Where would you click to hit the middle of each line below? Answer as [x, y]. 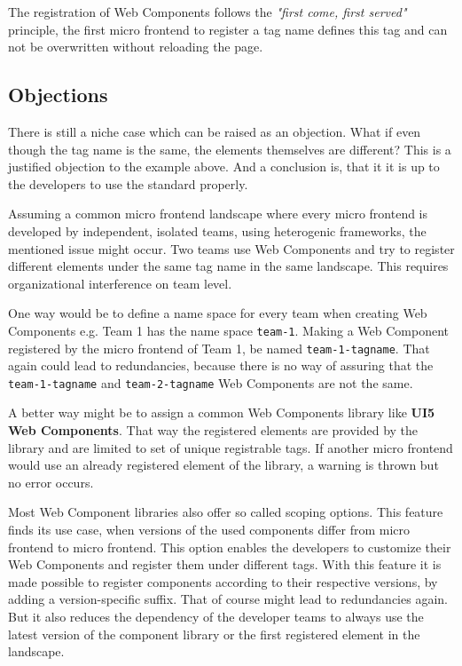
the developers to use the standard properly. [128, 183]
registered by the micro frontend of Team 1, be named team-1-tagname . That [219, 348]
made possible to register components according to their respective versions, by [223, 581]
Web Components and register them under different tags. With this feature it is [225, 564]
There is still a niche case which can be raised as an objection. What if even [215, 131]
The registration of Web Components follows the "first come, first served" [208, 12]
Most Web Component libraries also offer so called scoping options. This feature [226, 512]
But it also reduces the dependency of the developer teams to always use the [216, 617]
